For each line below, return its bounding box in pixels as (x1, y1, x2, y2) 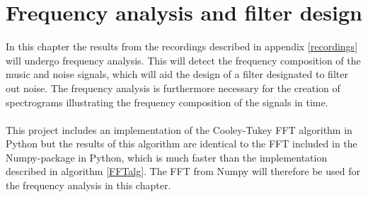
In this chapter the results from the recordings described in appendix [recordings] (6, 39, 358, 54)
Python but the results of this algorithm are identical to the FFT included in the (6, 136, 357, 151)
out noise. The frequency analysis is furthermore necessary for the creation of (6, 80, 340, 95)
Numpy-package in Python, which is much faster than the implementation (6, 150, 328, 164)
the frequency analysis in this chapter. (6, 178, 171, 193)
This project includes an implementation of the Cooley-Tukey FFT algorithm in (6, 122, 352, 137)
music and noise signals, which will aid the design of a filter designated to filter (6, 67, 348, 81)
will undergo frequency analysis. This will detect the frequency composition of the (6, 52, 361, 67)
